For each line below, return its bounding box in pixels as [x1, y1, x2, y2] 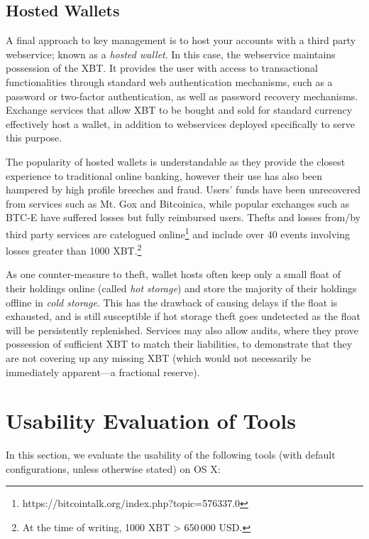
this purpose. [6, 130, 62, 145]
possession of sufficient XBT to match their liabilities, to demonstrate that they [6, 336, 353, 351]
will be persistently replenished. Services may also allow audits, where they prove [6, 322, 358, 337]
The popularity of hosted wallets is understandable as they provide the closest [6, 154, 346, 169]
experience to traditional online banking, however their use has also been [6, 168, 323, 183]
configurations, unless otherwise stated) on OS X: [6, 461, 221, 476]
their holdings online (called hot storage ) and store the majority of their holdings [6, 281, 357, 296]
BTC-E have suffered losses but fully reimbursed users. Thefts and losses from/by [6, 210, 360, 225]
